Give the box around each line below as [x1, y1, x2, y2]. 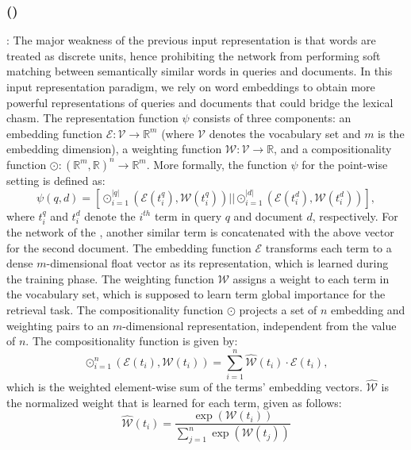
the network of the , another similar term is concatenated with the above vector [6, 223, 394, 240]
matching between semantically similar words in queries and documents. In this [6, 63, 393, 79]
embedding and [331, 301, 405, 317]
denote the [84, 207, 136, 224]
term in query [154, 207, 222, 224]
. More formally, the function [146, 156, 287, 172]
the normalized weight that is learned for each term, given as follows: [6, 394, 342, 410]
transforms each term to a [265, 239, 392, 256]
